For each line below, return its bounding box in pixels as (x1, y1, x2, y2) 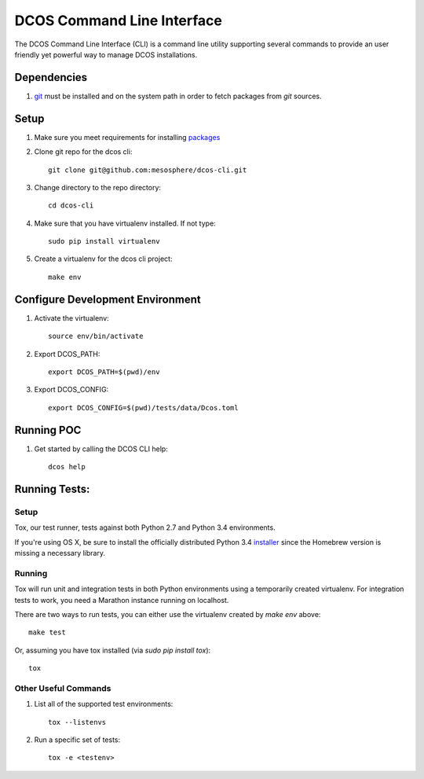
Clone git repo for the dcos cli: (34, 147, 133, 156)
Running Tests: (14, 482, 90, 495)
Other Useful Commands (14, 682, 111, 693)
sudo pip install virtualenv (48, 237, 160, 246)
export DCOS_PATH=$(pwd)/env (48, 367, 160, 377)
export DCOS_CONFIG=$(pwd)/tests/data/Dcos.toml (48, 403, 239, 412)
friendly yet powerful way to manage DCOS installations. (14, 50, 198, 59)
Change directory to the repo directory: (34, 182, 161, 192)
